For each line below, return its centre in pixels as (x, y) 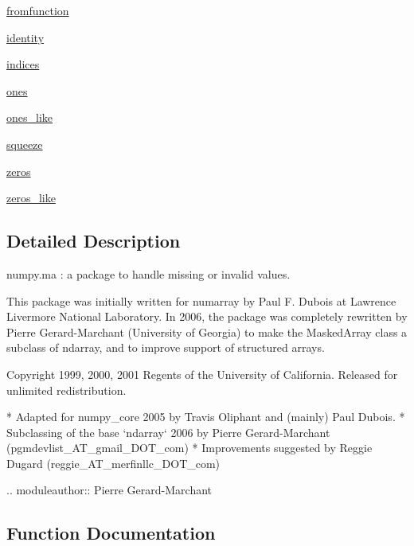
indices (23, 64)
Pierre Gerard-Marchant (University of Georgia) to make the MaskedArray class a (207, 331)
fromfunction (38, 10)
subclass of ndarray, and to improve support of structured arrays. (166, 347)
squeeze (25, 144)
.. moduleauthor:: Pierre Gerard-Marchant (109, 490)
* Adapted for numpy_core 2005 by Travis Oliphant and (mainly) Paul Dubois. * (206, 417)
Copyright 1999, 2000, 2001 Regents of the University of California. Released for (202, 374)
